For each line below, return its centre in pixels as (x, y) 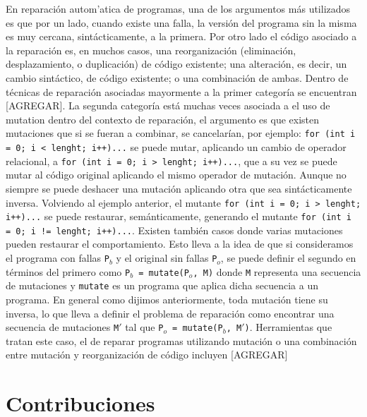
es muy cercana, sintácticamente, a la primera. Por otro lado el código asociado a (181, 36)
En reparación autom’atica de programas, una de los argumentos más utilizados (178, 8)
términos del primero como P (68, 271)
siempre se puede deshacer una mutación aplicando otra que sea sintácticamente (179, 188)
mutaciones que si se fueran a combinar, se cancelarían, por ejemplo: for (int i (181, 133)
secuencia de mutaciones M (62, 327)
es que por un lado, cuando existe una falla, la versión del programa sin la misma (181, 22)
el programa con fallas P (58, 258)
